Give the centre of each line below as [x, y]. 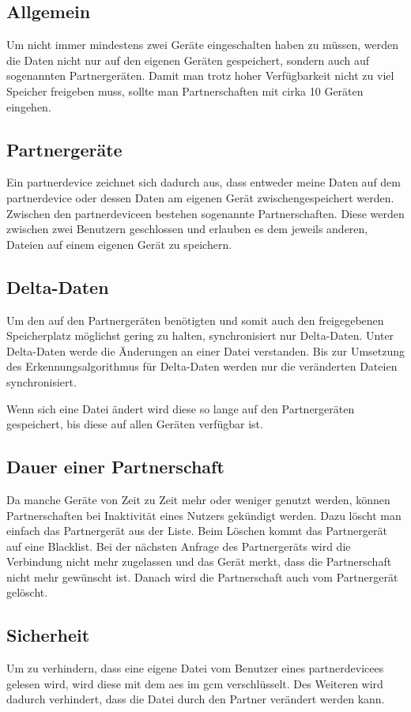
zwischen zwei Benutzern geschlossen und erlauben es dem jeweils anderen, [187, 229]
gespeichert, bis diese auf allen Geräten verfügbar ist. [135, 424]
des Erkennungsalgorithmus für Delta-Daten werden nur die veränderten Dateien [202, 366]
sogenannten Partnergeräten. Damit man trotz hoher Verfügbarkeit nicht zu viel [200, 75]
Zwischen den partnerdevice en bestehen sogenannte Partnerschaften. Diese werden [205, 213]
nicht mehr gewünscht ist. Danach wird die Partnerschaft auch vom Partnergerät [202, 576]
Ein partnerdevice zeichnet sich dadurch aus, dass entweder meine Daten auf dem [204, 182]
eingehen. [29, 106]
